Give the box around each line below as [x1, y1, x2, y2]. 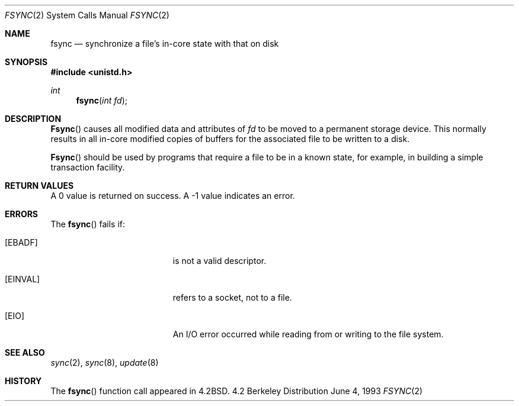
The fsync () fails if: [50, 219, 126, 229]
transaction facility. [50, 162, 125, 172]
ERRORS [5, 209, 39, 219]
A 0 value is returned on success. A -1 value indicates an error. [50, 191, 295, 201]
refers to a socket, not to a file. [172, 292, 292, 302]
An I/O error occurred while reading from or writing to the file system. [172, 329, 444, 339]
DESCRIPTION [5, 114, 62, 124]
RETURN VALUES [5, 181, 74, 191]
